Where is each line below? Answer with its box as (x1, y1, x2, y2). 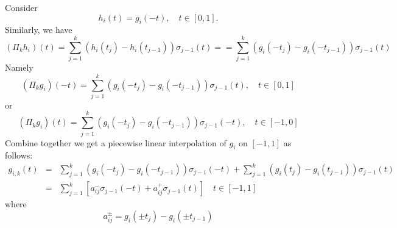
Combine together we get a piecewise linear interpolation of (5, 136, 227, 149)
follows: (5, 149, 33, 162)
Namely (5, 61, 33, 74)
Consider (5, 1, 38, 13)
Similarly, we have (5, 23, 72, 36)
